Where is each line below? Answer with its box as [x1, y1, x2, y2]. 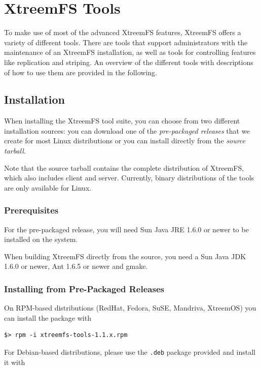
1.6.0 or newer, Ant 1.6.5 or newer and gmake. [4, 261, 148, 271]
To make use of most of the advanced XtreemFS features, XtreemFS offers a [4, 27, 241, 38]
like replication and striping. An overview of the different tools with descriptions [4, 56, 253, 67]
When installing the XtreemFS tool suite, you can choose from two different [4, 115, 240, 126]
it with [4, 356, 25, 367]
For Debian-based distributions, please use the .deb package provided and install [4, 347, 255, 357]
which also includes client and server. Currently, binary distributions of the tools [4, 172, 254, 183]
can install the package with [4, 312, 91, 323]
